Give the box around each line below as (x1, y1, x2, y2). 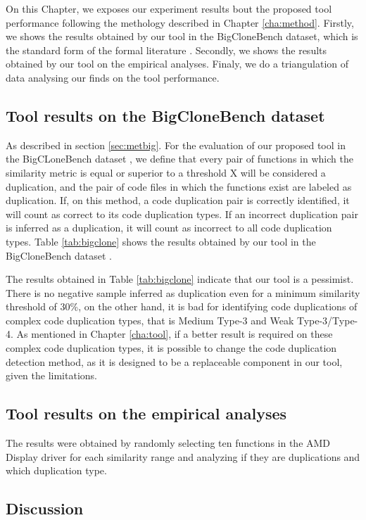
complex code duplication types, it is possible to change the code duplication (6, 341, 337, 355)
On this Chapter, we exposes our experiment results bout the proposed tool (6, 1, 332, 15)
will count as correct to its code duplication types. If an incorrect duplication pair (6, 206, 358, 221)
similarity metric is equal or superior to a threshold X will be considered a (6, 165, 326, 179)
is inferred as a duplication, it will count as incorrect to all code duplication (6, 220, 332, 235)
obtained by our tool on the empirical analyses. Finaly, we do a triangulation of (6, 56, 349, 71)
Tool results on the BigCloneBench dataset (6, 104, 325, 126)
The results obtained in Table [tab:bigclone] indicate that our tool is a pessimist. (6, 272, 354, 286)
